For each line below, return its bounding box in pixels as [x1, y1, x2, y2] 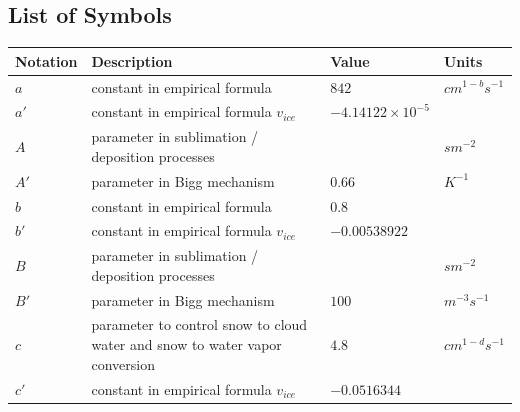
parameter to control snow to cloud [91, 314, 308, 335]
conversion [91, 353, 155, 374]
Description [91, 50, 173, 71]
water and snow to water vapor [91, 334, 282, 355]
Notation [15, 50, 78, 71]
